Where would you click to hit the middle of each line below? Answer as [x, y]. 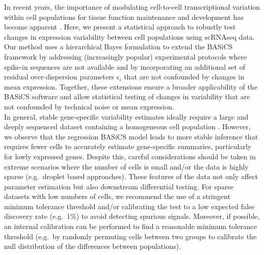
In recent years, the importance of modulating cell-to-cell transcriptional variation [132, 7]
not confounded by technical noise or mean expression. [89, 106]
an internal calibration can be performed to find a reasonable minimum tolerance [131, 226]
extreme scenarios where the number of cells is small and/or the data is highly [126, 166]
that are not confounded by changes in [184, 77]
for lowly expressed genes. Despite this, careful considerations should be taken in [130, 156]
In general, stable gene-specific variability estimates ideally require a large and [126, 116]
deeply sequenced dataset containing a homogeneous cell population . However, [127, 126]
